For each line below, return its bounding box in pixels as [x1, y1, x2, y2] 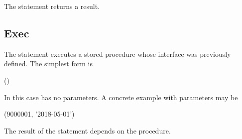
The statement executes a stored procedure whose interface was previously [4, 48, 231, 59]
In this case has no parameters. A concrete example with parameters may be [4, 92, 238, 102]
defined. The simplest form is [4, 58, 93, 69]
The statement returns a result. [4, 1, 100, 11]
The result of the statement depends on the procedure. [4, 125, 171, 136]
